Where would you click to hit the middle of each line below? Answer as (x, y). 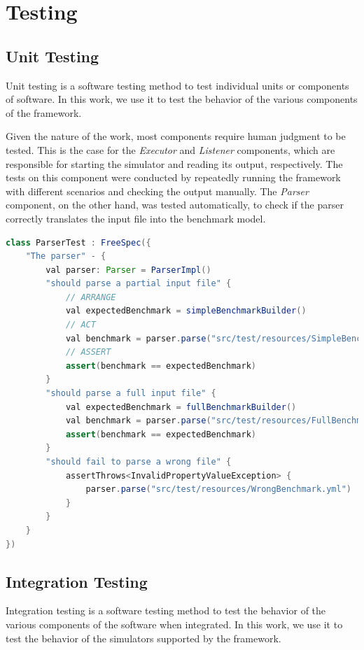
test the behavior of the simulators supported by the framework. (143, 638)
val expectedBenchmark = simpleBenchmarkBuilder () (186, 311)
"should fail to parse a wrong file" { (139, 462)
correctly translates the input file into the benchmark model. (136, 218)
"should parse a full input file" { (131, 394)
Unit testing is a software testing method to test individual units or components (177, 85)
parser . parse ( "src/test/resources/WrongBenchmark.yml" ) (219, 489)
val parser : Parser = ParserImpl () (128, 270)
